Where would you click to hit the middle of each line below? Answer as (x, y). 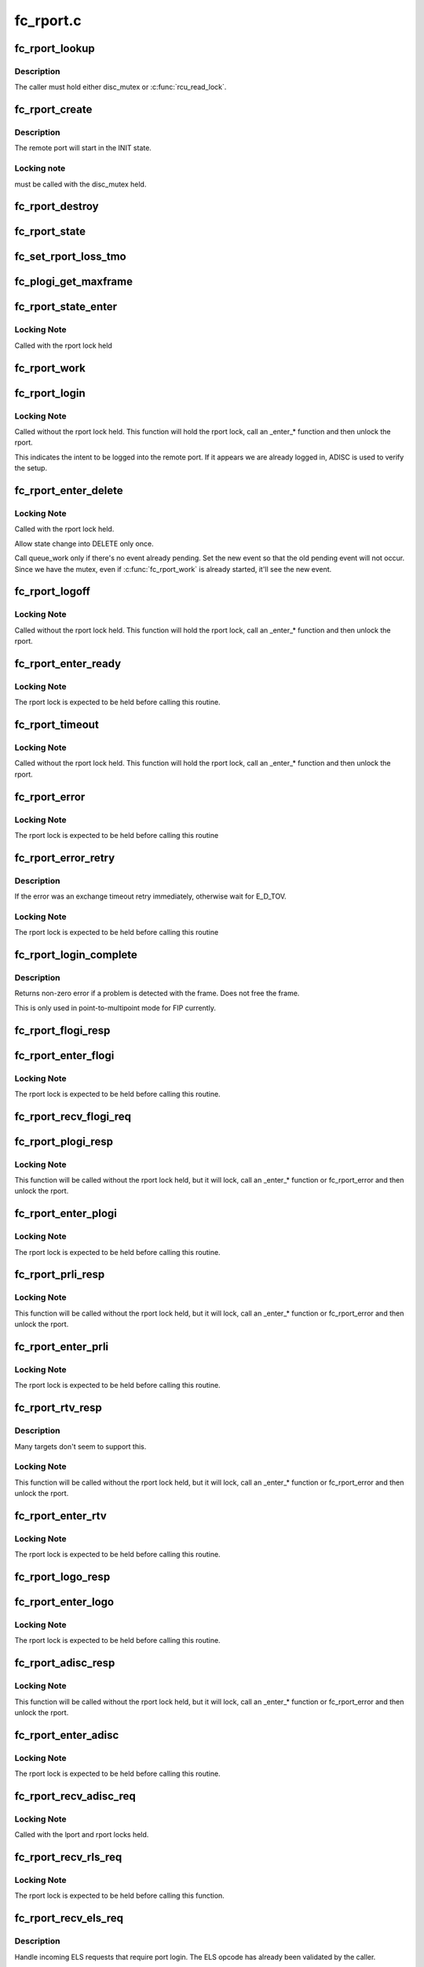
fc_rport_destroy (57, 207)
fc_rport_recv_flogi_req (73, 1116)
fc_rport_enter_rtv (60, 1516)
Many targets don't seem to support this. (80, 1446)
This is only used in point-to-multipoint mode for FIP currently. (115, 1008)
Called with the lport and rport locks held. (82, 1835)
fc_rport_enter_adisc (67, 1735)
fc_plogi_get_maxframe (74, 282)
